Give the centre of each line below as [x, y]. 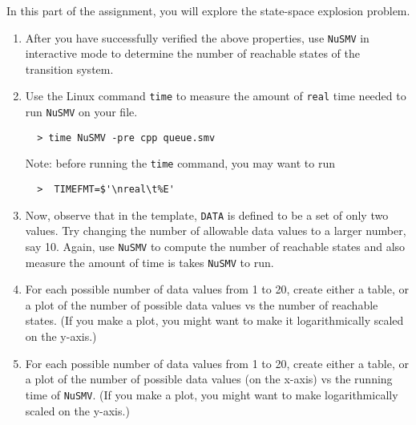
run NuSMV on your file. [81, 112]
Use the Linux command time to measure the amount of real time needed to [216, 96]
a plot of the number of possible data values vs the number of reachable [202, 304]
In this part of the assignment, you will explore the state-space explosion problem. [208, 10]
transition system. [69, 69]
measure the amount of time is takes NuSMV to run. [149, 262]
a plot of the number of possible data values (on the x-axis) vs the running [209, 379]
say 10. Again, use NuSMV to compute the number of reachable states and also [215, 246]
